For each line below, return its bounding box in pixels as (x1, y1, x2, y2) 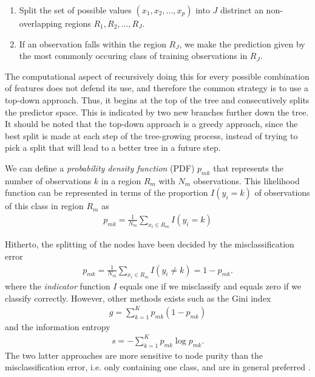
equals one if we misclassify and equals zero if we (120, 280, 302, 292)
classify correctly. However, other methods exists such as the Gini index (5, 291, 271, 304)
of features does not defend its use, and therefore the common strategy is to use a (5, 81, 308, 94)
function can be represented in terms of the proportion (5, 186, 208, 199)
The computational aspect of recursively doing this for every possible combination (5, 69, 310, 82)
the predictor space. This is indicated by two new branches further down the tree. (5, 105, 309, 118)
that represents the (213, 161, 283, 174)
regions (64, 17, 91, 29)
